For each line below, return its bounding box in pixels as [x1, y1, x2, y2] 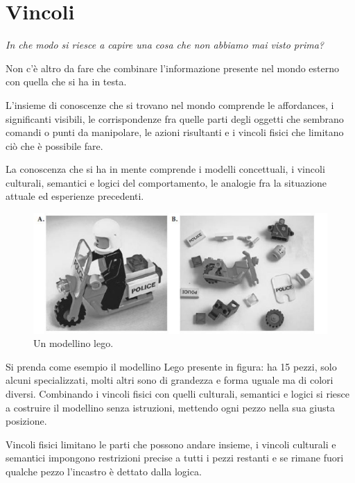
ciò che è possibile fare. [6, 138, 103, 153]
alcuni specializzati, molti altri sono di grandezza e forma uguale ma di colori [6, 373, 334, 387]
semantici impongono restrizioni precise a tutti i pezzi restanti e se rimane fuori [6, 450, 344, 465]
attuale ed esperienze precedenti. [6, 189, 144, 203]
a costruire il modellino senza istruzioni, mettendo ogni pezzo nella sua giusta [6, 400, 335, 414]
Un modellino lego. [33, 336, 114, 350]
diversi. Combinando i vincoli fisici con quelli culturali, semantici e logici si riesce [6, 386, 349, 400]
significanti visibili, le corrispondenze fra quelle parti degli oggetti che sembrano [6, 111, 344, 126]
